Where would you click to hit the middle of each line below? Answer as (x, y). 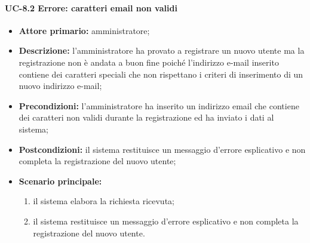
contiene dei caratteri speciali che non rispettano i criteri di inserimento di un (161, 74)
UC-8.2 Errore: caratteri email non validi (91, 7)
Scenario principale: (60, 181)
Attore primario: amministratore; (84, 30)
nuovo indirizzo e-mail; (60, 86)
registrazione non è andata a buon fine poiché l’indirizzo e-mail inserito (149, 62)
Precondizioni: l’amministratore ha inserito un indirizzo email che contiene (159, 105)
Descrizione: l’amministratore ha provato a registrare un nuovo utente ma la (162, 50)
